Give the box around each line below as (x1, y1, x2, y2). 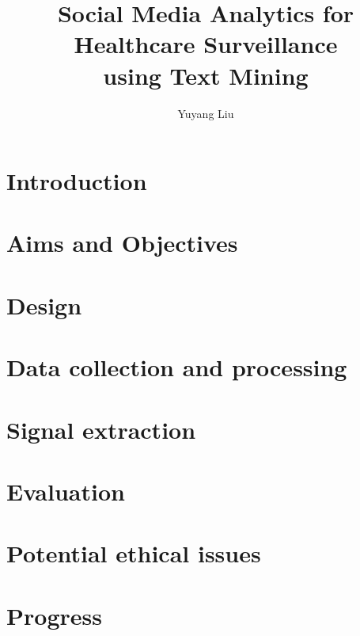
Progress (6, 599, 102, 631)
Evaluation (6, 474, 125, 507)
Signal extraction (6, 413, 196, 445)
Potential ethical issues (6, 537, 261, 569)
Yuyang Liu (177, 105, 234, 121)
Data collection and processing (6, 351, 347, 383)
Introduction (6, 165, 147, 197)
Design (6, 288, 82, 321)
